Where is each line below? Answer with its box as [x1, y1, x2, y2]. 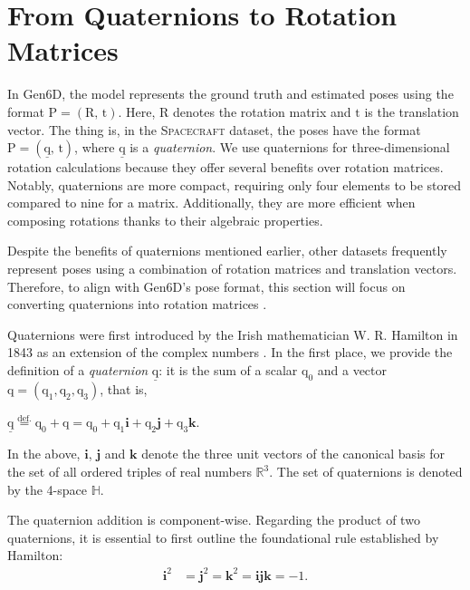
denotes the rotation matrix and [173, 102, 351, 121]
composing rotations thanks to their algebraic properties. [7, 210, 323, 229]
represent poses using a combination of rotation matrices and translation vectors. [7, 259, 457, 278]
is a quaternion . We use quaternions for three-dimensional [129, 138, 450, 157]
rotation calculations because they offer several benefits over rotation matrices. [7, 158, 444, 177]
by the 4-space [7, 479, 87, 498]
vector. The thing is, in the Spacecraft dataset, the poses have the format [7, 120, 421, 139]
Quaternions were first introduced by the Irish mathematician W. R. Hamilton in [7, 324, 458, 343]
